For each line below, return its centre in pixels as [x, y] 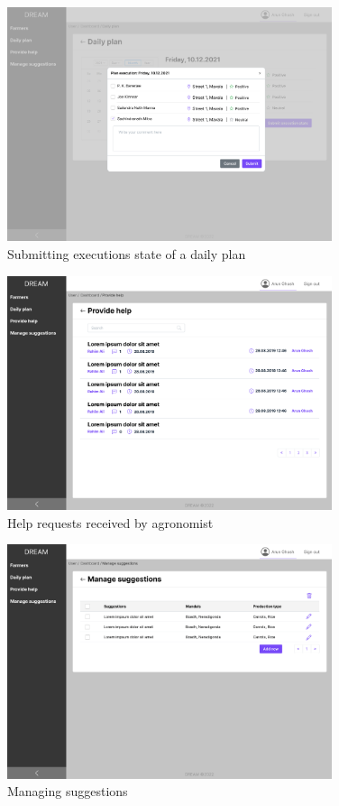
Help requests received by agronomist [110, 522]
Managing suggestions [68, 791]
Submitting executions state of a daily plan [127, 253]
